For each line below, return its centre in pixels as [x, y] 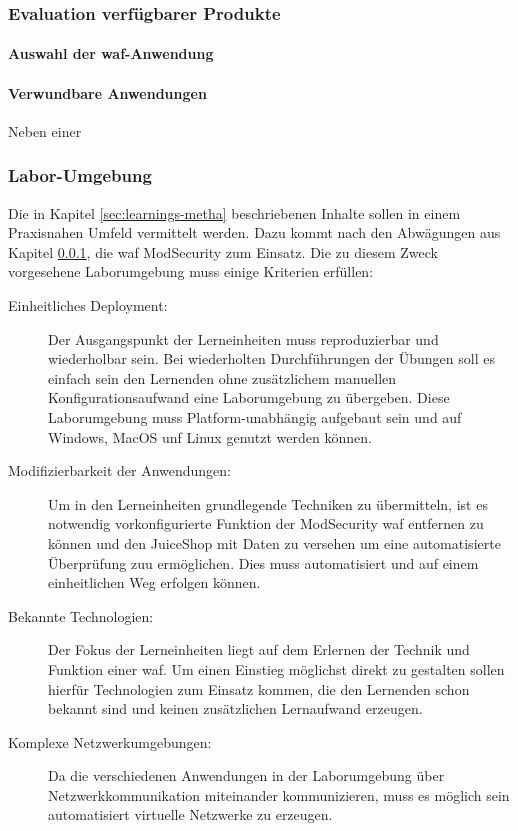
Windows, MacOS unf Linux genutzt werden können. [210, 436]
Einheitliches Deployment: [88, 305]
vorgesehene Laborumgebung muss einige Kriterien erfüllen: [191, 271]
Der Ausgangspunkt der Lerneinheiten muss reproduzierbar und [243, 338]
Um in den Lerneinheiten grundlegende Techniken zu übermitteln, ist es [268, 503]
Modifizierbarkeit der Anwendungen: [119, 470]
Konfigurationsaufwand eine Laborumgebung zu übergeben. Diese [249, 397]
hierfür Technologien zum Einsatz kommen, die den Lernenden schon [259, 688]
